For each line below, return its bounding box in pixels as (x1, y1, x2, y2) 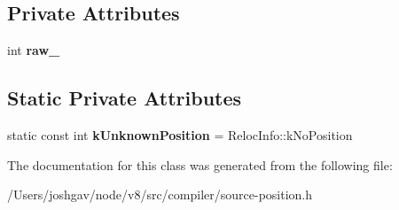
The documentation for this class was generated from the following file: (7, 155, 393, 174)
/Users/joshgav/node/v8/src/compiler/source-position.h (7, 185, 313, 204)
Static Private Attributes (7, 84, 242, 112)
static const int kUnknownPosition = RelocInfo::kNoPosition (7, 126, 353, 144)
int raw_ (7, 41, 60, 59)
